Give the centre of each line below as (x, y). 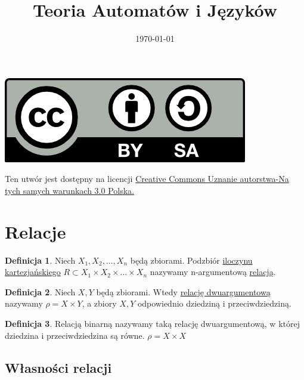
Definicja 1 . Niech (40, 260)
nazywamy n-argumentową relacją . (213, 272)
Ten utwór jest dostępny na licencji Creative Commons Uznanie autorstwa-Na (147, 179)
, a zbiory (99, 303)
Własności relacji (58, 367)
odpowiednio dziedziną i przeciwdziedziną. (214, 303)
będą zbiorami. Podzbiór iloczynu (191, 260)
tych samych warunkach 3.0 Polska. (69, 190)
